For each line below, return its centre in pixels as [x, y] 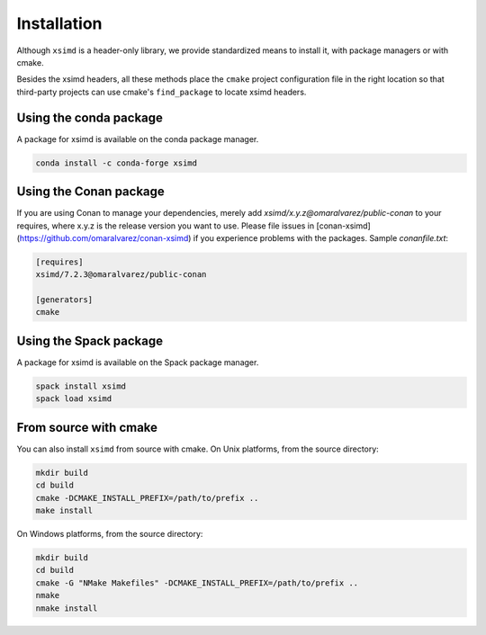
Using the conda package [90, 117]
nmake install [67, 608]
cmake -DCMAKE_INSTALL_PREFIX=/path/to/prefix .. [147, 498]
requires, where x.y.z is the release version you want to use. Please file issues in [166, 226]
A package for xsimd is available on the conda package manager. [138, 139]
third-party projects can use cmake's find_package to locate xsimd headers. [162, 92]
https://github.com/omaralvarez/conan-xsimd [104, 237]
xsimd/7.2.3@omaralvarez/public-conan [121, 275]
